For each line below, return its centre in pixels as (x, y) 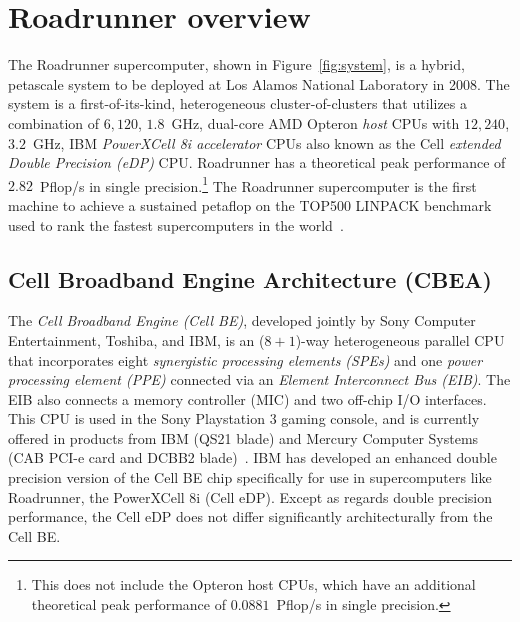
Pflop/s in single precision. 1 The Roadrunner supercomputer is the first (258, 184)
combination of (54, 122)
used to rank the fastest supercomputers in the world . (176, 224)
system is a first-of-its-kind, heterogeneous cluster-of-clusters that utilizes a (237, 103)
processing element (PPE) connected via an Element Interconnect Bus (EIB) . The (259, 379)
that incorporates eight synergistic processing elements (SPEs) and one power (245, 359)
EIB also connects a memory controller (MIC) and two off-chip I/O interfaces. (247, 398)
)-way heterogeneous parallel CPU (400, 339)
